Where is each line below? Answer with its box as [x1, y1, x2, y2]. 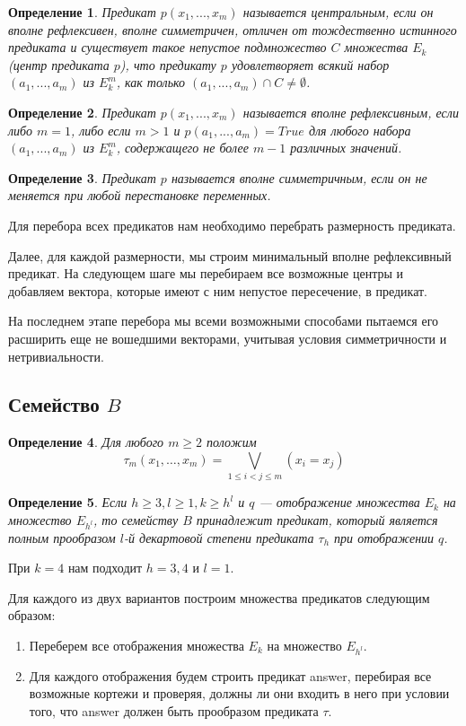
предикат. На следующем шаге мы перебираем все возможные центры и [8, 264, 404, 283]
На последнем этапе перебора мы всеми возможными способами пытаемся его [8, 311, 439, 330]
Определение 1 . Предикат [8, 3, 156, 21]
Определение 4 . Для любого [8, 433, 164, 451]
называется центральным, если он [242, 3, 434, 21]
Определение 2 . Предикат [8, 102, 156, 121]
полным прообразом [8, 528, 116, 547]
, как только [116, 73, 186, 92]
